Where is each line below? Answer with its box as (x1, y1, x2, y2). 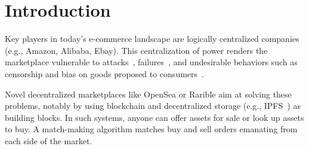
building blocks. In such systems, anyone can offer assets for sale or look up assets (5, 111, 304, 123)
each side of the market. (5, 134, 92, 147)
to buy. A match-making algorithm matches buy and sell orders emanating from (5, 123, 298, 135)
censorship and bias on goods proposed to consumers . (5, 67, 204, 80)
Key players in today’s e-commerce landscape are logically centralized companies (5, 32, 299, 45)
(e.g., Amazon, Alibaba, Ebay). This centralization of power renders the (5, 44, 268, 56)
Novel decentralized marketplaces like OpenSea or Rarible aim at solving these (5, 87, 292, 100)
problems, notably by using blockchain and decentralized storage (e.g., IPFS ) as (5, 99, 301, 112)
